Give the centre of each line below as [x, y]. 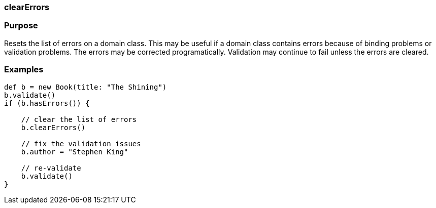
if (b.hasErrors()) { [47, 103]
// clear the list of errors [79, 119]
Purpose [21, 26]
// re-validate [51, 168]
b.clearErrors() [53, 127]
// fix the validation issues [81, 143]
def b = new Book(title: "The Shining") [86, 87]
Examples [24, 70]
